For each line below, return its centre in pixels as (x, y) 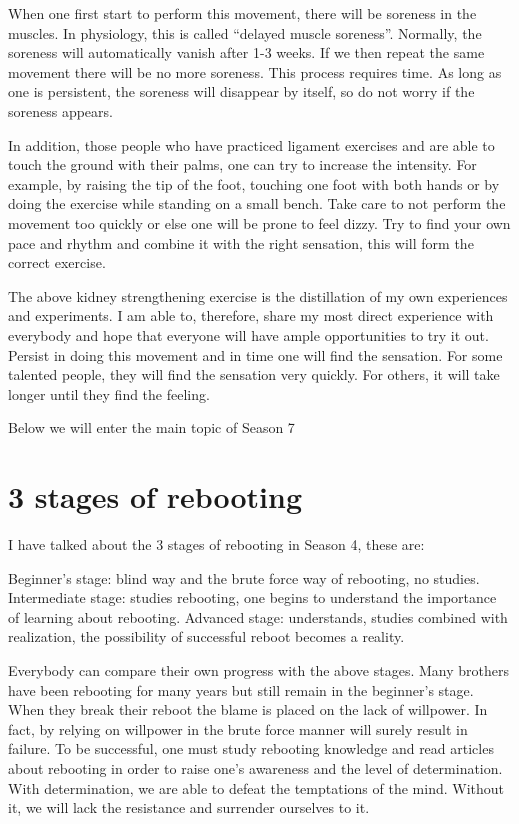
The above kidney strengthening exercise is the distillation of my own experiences (258, 295)
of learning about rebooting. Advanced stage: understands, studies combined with (258, 616)
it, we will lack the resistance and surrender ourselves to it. (189, 807)
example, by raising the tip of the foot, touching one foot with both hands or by (254, 183)
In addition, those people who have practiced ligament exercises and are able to (251, 144)
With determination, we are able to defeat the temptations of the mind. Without (256, 787)
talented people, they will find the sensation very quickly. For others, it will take (254, 374)
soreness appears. (60, 110)
